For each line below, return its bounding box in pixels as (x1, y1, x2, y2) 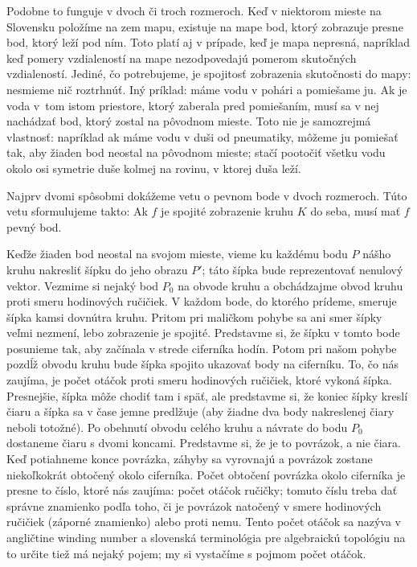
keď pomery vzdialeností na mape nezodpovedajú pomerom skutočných (6, 49, 357, 66)
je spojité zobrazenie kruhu (161, 203, 294, 220)
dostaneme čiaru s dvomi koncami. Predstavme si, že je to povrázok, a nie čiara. (6, 434, 401, 451)
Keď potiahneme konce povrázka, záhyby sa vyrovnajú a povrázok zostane (6, 450, 373, 467)
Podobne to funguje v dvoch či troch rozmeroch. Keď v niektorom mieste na (6, 2, 382, 18)
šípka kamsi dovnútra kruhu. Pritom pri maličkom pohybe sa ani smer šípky (6, 308, 382, 325)
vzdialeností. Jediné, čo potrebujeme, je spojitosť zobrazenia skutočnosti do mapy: (6, 65, 411, 82)
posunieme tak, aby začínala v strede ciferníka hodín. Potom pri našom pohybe (6, 339, 397, 356)
